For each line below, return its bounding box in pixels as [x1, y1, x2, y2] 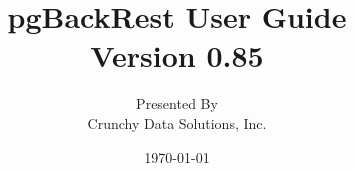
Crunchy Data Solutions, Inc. [87, 112, 267, 133]
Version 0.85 [90, 35, 264, 76]
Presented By [136, 93, 218, 114]
